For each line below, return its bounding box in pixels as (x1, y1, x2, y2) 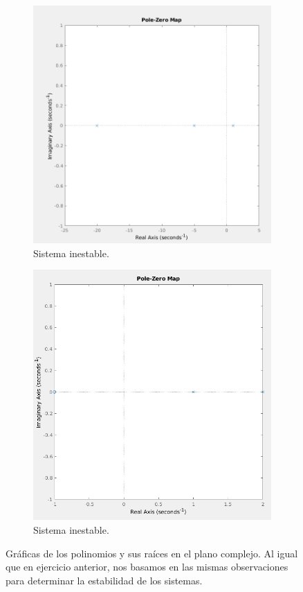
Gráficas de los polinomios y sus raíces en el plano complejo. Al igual (6, 546, 298, 560)
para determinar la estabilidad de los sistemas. (6, 573, 203, 587)
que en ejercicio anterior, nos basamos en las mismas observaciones (6, 559, 288, 574)
